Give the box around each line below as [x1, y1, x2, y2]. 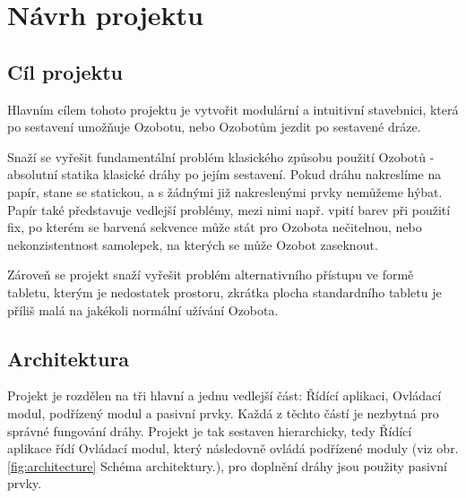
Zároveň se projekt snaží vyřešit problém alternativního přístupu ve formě [7, 265, 414, 284]
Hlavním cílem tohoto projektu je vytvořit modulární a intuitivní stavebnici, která [7, 99, 459, 118]
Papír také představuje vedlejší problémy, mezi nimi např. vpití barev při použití [7, 200, 451, 219]
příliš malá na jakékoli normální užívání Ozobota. [7, 300, 279, 319]
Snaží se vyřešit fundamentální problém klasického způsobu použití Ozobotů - [7, 147, 435, 166]
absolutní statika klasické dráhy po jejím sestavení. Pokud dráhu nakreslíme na [7, 165, 442, 184]
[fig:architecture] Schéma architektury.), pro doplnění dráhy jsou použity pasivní [7, 456, 447, 475]
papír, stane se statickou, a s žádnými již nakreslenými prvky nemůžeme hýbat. [7, 182, 443, 201]
